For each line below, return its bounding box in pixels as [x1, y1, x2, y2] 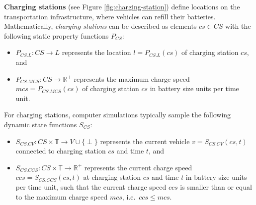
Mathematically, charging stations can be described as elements [4, 21, 197, 31]
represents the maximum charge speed [74, 73, 190, 84]
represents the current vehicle [100, 136, 190, 146]
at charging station [83, 172, 141, 182]
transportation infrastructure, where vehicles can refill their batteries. [4, 11, 216, 21]
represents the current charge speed [84, 162, 192, 172]
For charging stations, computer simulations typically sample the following [4, 109, 231, 120]
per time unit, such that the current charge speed [15, 181, 167, 192]
